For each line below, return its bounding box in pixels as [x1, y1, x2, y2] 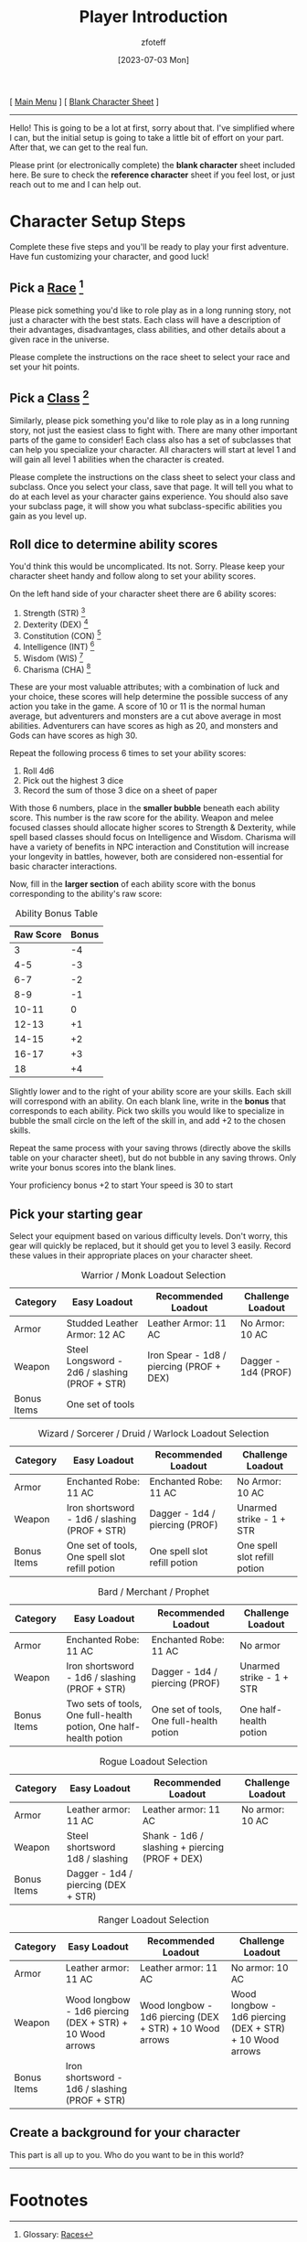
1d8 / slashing [67, 1852, 129, 1865]
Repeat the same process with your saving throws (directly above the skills [9, 1143, 291, 1154]
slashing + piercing [142, 1841, 225, 1853]
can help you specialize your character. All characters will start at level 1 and [9, 443, 297, 454]
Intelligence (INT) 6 [22, 640, 95, 652]
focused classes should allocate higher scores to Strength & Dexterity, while [9, 822, 297, 833]
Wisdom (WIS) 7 [22, 651, 84, 664]
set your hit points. [9, 361, 80, 372]
